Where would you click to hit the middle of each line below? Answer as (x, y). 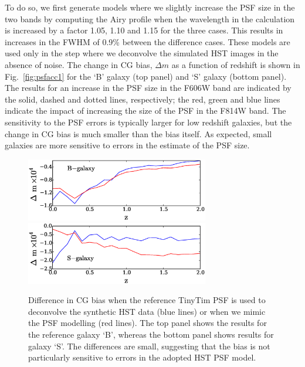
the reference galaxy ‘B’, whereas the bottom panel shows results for (151, 334)
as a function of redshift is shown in (236, 64)
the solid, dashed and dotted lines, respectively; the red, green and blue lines (143, 99)
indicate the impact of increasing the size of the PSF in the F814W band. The (145, 111)
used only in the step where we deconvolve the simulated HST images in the (142, 53)
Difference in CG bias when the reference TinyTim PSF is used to (147, 300)
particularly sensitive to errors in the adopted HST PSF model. (142, 357)
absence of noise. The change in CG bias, (79, 64)
